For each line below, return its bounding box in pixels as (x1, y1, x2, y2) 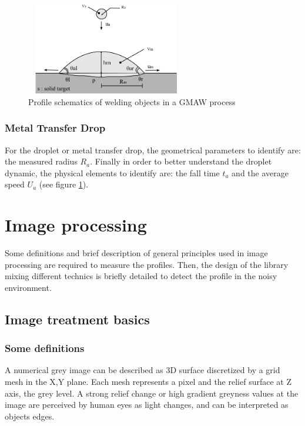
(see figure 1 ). (39, 178, 89, 190)
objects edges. (5, 410, 55, 422)
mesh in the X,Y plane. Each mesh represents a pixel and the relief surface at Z (5, 375, 291, 388)
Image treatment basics (5, 310, 150, 328)
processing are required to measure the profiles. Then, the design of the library (5, 258, 289, 270)
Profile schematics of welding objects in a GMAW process (28, 95, 236, 108)
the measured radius (5, 155, 78, 167)
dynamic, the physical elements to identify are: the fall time (5, 166, 220, 179)
